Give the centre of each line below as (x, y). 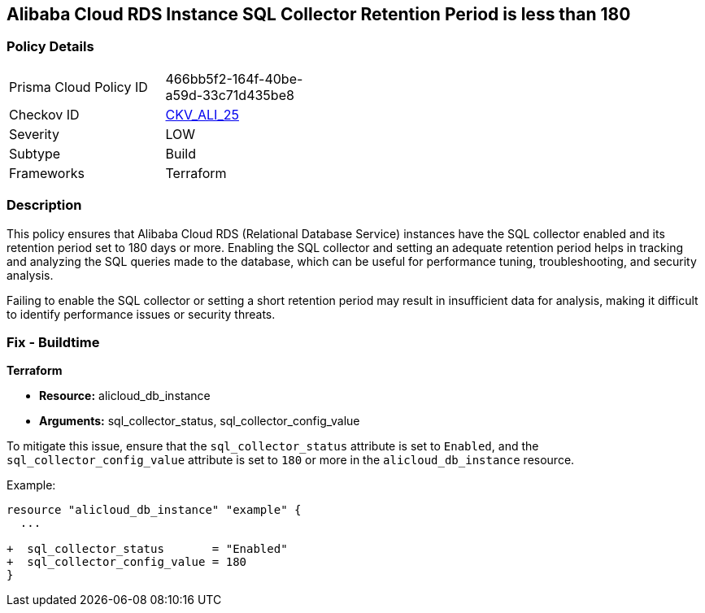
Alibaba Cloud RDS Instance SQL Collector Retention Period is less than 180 (319, 14)
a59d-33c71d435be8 (230, 95)
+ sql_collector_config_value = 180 (127, 562)
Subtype (35, 153)
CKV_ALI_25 (202, 114)
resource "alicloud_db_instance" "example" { (154, 510)
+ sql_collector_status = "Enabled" (147, 549)
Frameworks (47, 173)
